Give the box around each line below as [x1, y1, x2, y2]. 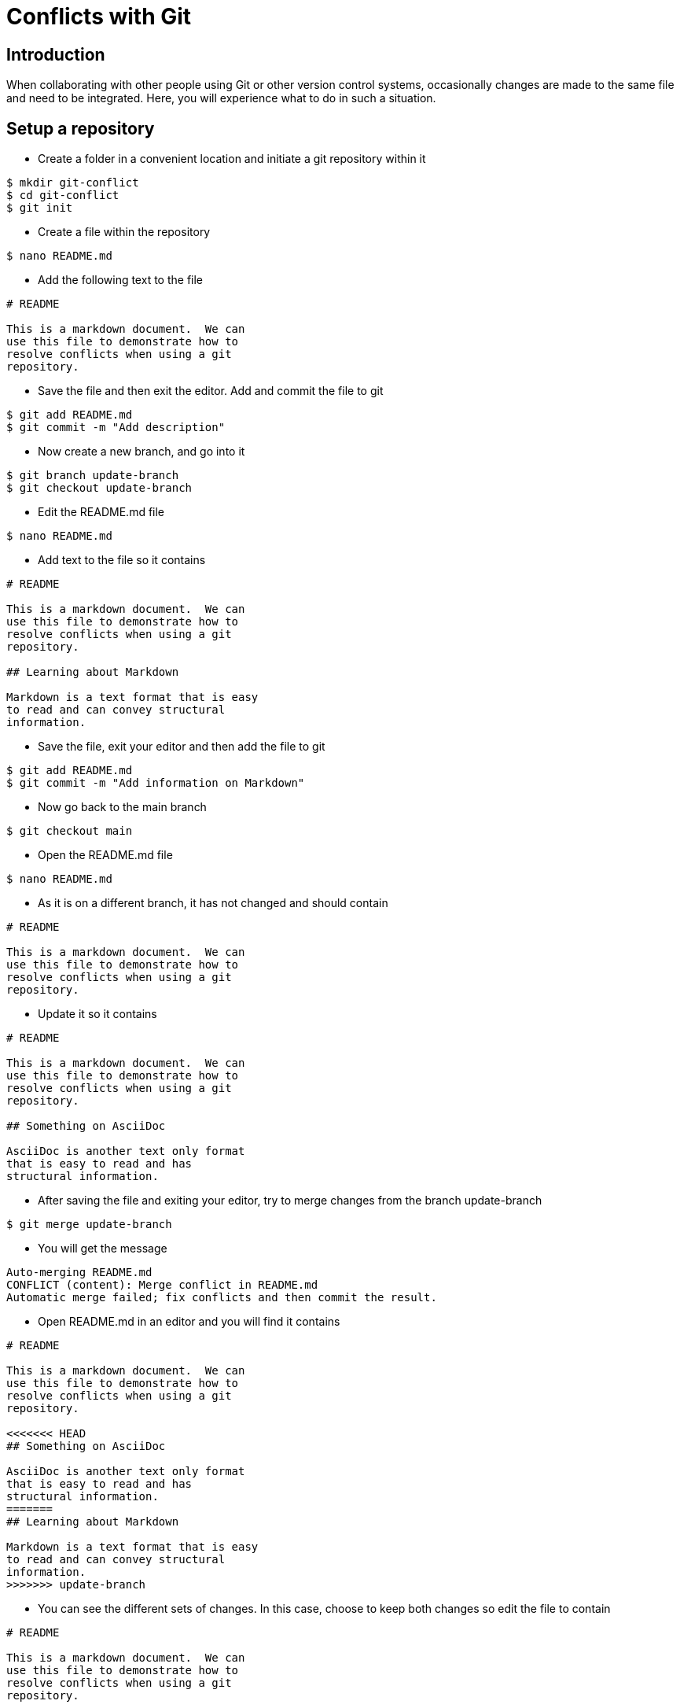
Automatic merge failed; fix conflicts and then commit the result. [6, 1291, 437, 1304]
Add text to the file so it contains [38, 553, 206, 567]
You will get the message [38, 1241, 167, 1256]
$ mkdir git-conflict [6, 176, 139, 190]
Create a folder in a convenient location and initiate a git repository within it [38, 152, 426, 166]
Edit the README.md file [38, 505, 165, 519]
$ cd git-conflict [6, 189, 119, 202]
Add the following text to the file [38, 273, 204, 287]
